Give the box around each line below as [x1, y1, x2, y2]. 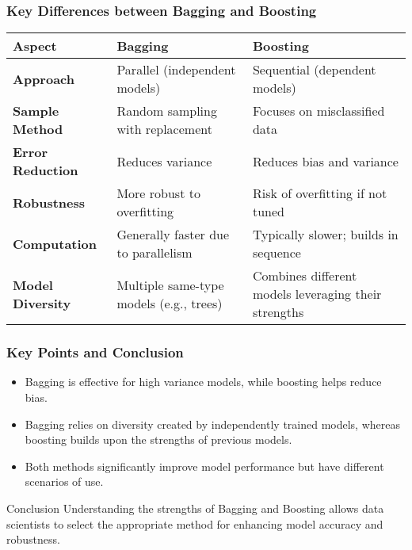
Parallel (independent [116, 60, 236, 79]
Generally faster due [116, 225, 230, 244]
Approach [13, 69, 74, 88]
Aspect [13, 36, 57, 55]
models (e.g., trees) [116, 293, 223, 312]
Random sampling [116, 101, 217, 120]
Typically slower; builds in [252, 225, 399, 244]
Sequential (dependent [252, 60, 376, 79]
